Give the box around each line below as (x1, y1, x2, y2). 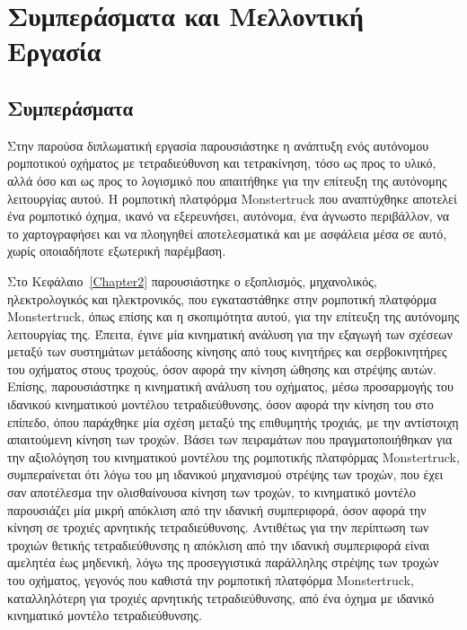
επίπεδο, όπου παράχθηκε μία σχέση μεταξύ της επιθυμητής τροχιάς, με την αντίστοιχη (7, 412, 459, 431)
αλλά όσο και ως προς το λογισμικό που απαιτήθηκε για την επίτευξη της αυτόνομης (7, 171, 447, 189)
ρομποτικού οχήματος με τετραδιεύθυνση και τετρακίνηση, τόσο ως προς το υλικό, (7, 153, 436, 172)
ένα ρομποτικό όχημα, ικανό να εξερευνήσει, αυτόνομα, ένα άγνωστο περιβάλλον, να (7, 206, 450, 225)
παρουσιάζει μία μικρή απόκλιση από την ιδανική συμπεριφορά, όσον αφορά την (7, 500, 427, 519)
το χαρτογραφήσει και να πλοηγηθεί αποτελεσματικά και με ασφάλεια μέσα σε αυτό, (7, 223, 447, 242)
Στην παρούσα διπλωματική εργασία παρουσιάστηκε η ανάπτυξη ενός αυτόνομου (7, 136, 429, 154)
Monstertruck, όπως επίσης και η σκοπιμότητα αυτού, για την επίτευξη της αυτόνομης (7, 307, 460, 326)
